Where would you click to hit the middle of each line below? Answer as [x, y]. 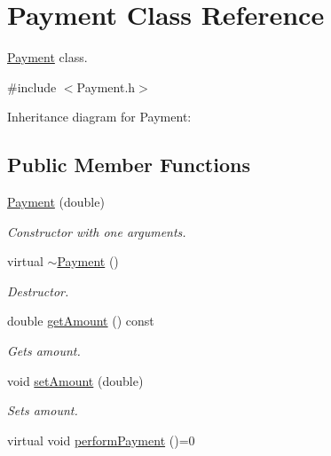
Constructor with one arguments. [97, 231]
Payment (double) [56, 202]
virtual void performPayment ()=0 [101, 440]
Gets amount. [44, 351]
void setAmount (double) [75, 380]
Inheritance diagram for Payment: [99, 117]
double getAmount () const [81, 321]
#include [32, 86]
